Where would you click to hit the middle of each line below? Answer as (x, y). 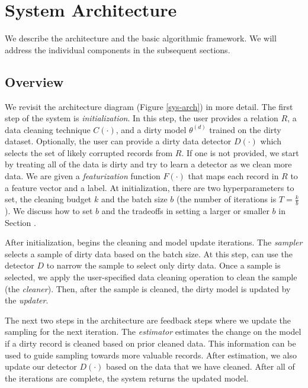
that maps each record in (233, 176)
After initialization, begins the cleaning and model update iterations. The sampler (154, 242)
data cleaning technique (48, 129)
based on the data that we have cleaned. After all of (200, 366)
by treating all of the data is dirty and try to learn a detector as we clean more (148, 164)
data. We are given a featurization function (83, 176)
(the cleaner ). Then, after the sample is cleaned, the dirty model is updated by (148, 288)
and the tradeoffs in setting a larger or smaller (185, 211)
